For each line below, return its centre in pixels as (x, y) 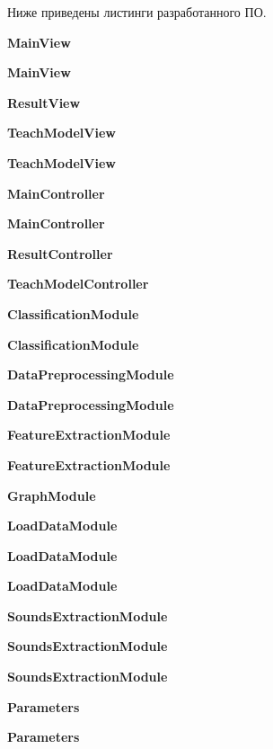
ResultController (60, 253)
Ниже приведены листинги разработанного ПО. (137, 12)
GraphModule (52, 495)
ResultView (44, 102)
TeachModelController (78, 284)
